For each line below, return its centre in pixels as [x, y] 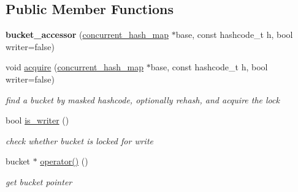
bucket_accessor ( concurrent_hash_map [87, 35]
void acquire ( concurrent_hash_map [75, 67]
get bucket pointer [39, 181]
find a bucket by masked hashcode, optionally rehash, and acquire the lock [143, 99]
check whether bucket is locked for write [79, 140]
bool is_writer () [37, 120]
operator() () [64, 161]
